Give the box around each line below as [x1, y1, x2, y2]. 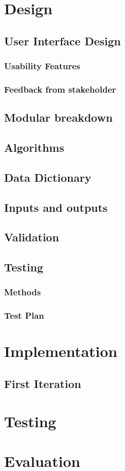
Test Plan [4, 309, 44, 322]
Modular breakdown [4, 109, 113, 125]
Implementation [4, 341, 117, 362]
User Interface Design [4, 33, 121, 48]
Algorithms [4, 140, 65, 155]
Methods [4, 286, 41, 298]
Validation [4, 229, 59, 245]
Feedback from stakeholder [4, 82, 116, 95]
